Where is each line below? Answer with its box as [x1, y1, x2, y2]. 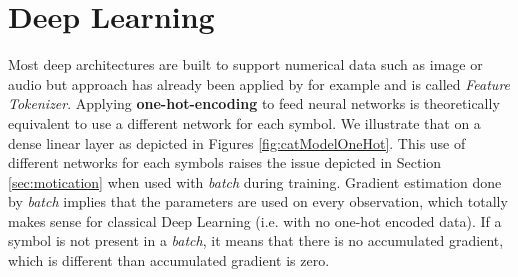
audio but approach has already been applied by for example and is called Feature [8, 73, 511, 94]
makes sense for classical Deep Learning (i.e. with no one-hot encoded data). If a [8, 210, 502, 231]
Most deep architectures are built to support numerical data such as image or [8, 54, 483, 75]
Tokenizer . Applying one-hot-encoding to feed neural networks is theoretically [8, 93, 500, 114]
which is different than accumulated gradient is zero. [8, 250, 330, 271]
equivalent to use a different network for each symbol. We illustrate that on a [8, 112, 481, 133]
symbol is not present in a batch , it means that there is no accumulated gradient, [8, 230, 504, 251]
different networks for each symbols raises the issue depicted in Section [8, 152, 442, 173]
